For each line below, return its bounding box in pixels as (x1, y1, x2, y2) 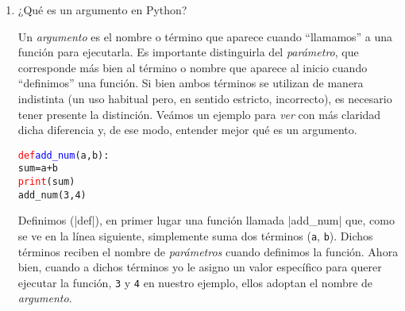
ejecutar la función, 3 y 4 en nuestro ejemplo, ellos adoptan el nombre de (17, 274, 373, 290)
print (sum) (17, 176, 75, 188)
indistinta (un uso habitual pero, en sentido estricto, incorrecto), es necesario (17, 90, 392, 106)
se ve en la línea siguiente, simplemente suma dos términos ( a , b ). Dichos (17, 227, 373, 244)
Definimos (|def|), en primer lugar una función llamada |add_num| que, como (17, 212, 395, 228)
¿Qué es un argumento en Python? (17, 2, 187, 17)
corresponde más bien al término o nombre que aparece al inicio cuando (17, 59, 368, 75)
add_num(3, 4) (17, 189, 87, 201)
